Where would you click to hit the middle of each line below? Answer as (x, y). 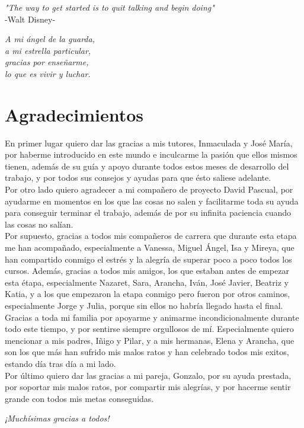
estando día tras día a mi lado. (60, 363)
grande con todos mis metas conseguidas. (79, 398)
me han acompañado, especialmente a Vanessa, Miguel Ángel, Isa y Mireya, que (150, 247)
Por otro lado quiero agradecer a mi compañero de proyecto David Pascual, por (149, 189)
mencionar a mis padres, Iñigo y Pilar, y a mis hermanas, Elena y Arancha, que (150, 340)
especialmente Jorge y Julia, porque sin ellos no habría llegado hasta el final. (144, 305)
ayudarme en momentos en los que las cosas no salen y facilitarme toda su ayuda (152, 201)
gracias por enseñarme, (47, 62)
